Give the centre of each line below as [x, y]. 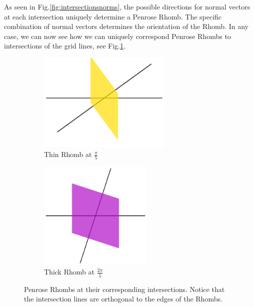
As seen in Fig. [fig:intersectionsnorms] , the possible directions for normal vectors [127, 6]
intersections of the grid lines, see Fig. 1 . [65, 46]
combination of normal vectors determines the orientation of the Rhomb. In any [126, 26]
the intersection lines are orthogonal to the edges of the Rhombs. [123, 299]
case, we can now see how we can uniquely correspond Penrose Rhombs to [117, 36]
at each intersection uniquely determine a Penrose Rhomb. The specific [113, 16]
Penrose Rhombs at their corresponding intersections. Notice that [124, 289]
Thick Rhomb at [69, 272]
